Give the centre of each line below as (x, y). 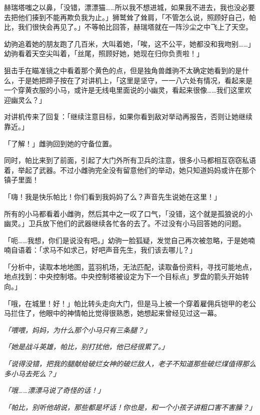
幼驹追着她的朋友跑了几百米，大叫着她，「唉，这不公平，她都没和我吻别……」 (129, 43)
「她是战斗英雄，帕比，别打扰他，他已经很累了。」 (86, 347)
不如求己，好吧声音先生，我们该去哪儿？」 (126, 250)
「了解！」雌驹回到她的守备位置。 (60, 143)
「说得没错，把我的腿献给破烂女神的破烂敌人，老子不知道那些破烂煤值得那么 (130, 364)
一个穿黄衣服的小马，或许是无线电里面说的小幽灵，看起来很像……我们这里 (124, 90)
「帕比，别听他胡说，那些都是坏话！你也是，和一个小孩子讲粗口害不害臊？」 (130, 407)
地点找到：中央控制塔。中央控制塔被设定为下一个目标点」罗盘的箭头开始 (123, 276)
